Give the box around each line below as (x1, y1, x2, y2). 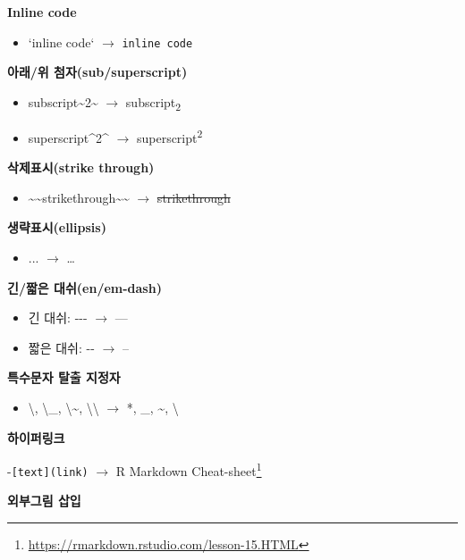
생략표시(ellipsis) (7, 218, 106, 237)
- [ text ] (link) (7, 461, 89, 480)
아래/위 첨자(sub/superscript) (7, 63, 188, 81)
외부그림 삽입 (7, 491, 81, 510)
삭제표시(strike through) (7, 158, 155, 177)
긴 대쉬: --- (28, 308, 88, 327)
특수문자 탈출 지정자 (7, 368, 121, 387)
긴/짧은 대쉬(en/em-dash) (7, 278, 162, 297)
